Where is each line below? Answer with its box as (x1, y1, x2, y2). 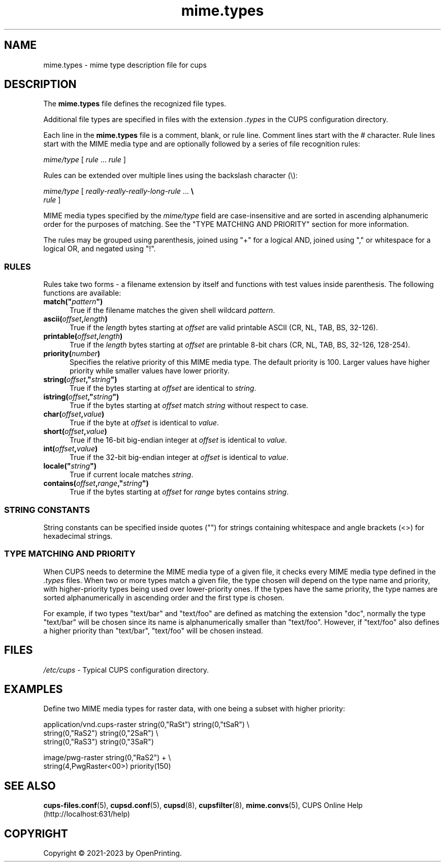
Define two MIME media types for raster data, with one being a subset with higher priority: (43, 704, 345, 713)
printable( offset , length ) (43, 332, 123, 341)
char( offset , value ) (43, 410, 105, 419)
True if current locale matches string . (70, 470, 194, 479)
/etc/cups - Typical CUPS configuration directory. (43, 665, 209, 674)
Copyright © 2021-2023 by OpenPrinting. (43, 849, 182, 858)
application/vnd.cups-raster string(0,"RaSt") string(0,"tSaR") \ (43, 720, 249, 729)
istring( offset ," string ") (43, 392, 119, 401)
